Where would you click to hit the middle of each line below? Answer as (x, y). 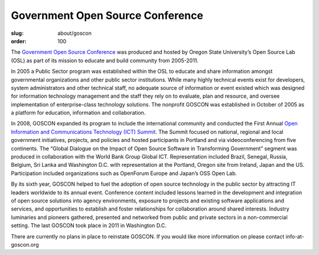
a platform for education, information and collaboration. (78, 113)
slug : (17, 33)
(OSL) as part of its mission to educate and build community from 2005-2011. (105, 60)
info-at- (295, 236)
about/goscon (74, 33)
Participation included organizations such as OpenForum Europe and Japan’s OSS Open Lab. (124, 173)
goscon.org (25, 244)
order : (19, 41)
